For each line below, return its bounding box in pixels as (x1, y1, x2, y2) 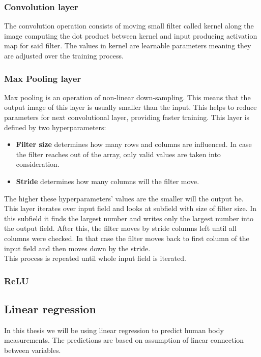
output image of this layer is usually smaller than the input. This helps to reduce (4, 102, 257, 112)
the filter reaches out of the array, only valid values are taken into (16, 148, 221, 159)
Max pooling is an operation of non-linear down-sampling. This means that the (4, 92, 251, 102)
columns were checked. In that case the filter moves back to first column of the (4, 232, 249, 243)
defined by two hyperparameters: (4, 122, 106, 132)
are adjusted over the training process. (4, 50, 124, 61)
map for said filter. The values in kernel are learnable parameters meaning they (4, 40, 251, 51)
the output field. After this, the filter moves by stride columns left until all (4, 223, 237, 233)
